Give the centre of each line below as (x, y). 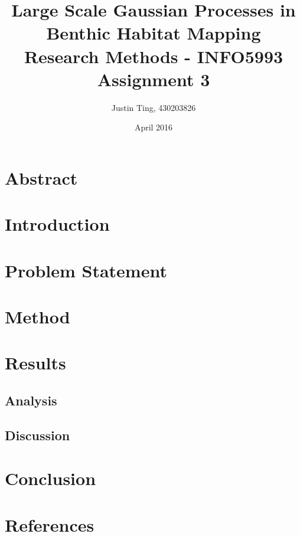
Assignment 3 (154, 79)
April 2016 (154, 127)
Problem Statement (86, 270)
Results (35, 363)
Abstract (41, 177)
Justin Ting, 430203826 (154, 107)
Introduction (57, 224)
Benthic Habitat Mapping (154, 33)
